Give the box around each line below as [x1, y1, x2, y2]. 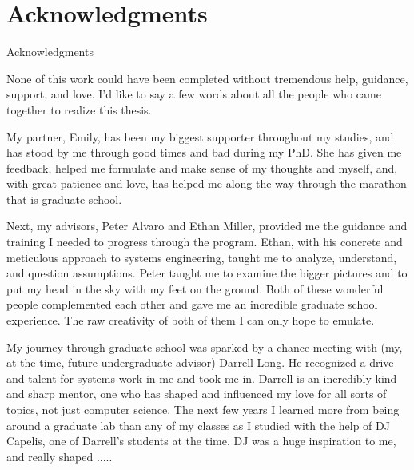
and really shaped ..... [6, 448, 113, 464]
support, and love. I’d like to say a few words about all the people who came [6, 86, 381, 102]
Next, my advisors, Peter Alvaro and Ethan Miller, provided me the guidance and [6, 217, 408, 234]
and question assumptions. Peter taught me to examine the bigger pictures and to [6, 265, 408, 281]
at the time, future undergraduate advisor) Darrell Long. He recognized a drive [6, 354, 394, 371]
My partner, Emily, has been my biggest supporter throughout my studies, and [6, 128, 394, 145]
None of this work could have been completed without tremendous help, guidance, [6, 70, 408, 86]
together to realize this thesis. [6, 101, 152, 117]
